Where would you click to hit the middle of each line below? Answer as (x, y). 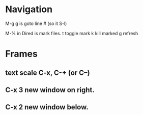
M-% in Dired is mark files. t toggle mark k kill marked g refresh (72, 33)
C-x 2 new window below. (47, 107)
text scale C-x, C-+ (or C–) (48, 73)
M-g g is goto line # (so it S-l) (36, 23)
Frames (22, 54)
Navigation (29, 9)
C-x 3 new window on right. (50, 90)
